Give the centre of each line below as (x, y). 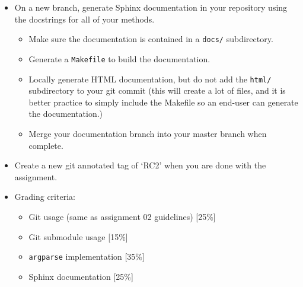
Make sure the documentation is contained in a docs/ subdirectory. (151, 39)
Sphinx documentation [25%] (81, 276)
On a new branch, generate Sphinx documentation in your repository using (151, 7)
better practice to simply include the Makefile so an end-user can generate (163, 102)
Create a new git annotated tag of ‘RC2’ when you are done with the (140, 165)
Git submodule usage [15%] (78, 236)
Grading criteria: (45, 197)
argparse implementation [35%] (87, 256)
